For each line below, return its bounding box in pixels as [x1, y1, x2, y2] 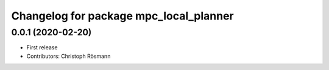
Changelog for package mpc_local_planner [11, 9, 234, 23]
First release [26, 44, 58, 51]
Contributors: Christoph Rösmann [26, 52, 111, 60]
